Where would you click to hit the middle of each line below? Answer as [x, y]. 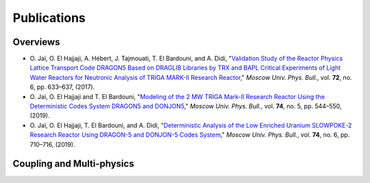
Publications [49, 18]
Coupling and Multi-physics [73, 164]
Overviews [36, 42]
